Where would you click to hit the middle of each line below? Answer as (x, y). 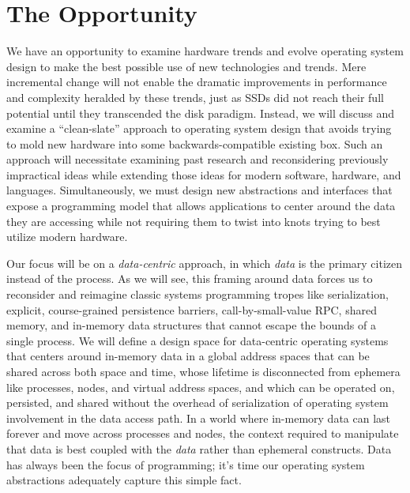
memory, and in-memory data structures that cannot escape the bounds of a (191, 325)
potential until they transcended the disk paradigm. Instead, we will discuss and (200, 113)
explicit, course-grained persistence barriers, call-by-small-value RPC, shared (192, 309)
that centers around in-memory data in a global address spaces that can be (188, 356)
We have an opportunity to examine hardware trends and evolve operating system (205, 51)
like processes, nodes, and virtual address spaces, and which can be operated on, (201, 387)
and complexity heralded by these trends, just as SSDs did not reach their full (195, 97)
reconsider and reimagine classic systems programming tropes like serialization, (197, 294)
